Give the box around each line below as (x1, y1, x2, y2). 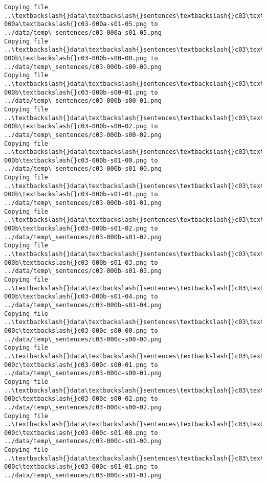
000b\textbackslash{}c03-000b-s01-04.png (4, 293, 147, 301)
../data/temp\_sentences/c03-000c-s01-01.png (4, 472, 162, 479)
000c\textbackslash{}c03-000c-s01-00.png (4, 429, 147, 436)
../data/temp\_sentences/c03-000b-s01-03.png (4, 267, 162, 275)
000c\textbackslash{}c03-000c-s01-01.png (4, 463, 147, 471)
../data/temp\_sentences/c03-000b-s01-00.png (4, 165, 162, 173)
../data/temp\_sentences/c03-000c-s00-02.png (4, 403, 162, 411)
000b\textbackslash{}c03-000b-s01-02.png (4, 225, 147, 233)
